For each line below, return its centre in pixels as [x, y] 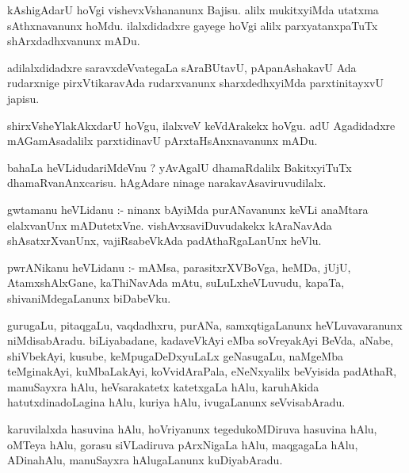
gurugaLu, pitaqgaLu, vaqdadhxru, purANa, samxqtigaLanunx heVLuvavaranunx [205, 324]
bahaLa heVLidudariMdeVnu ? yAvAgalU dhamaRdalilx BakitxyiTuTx [180, 167]
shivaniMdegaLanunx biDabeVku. [89, 298]
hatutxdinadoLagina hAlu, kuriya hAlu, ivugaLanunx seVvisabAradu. [176, 402]
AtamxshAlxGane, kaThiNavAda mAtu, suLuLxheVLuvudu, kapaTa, [176, 282]
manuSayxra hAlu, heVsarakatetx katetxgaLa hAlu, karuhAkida [163, 386]
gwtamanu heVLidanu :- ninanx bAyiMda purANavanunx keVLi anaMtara [188, 209]
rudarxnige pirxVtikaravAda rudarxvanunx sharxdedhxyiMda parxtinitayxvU [195, 83]
